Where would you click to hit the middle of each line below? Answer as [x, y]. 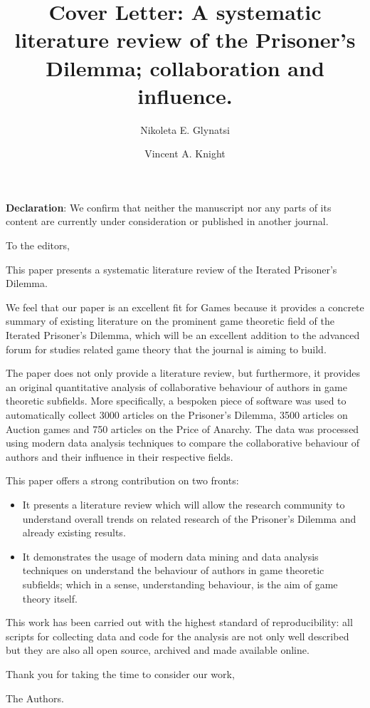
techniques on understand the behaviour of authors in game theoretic [173, 570]
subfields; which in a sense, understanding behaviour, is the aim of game [180, 584]
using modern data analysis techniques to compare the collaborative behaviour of [183, 443]
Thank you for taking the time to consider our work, [120, 673]
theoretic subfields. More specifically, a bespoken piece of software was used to [176, 401]
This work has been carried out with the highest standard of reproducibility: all [179, 622]
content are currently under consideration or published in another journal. [167, 221]
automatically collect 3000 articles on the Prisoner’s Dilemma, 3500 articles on [177, 415]
